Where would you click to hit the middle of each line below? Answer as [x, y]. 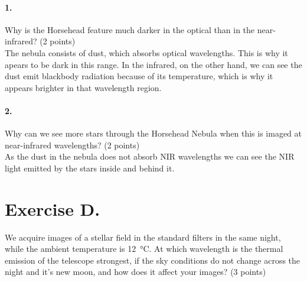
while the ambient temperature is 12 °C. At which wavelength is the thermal [144, 249]
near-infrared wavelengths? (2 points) [72, 145]
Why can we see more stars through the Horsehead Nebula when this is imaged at [153, 133]
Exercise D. [53, 208]
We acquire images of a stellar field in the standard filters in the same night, [143, 237]
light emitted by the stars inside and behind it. [90, 168]
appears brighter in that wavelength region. [83, 87]
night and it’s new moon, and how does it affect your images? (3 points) [135, 272]
